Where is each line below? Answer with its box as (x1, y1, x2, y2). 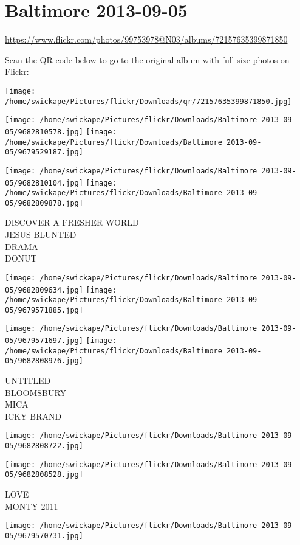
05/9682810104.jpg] (5, 178, 83, 187)
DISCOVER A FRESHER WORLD (5, 216, 139, 229)
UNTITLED (5, 374, 51, 387)
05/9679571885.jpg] (5, 305, 83, 314)
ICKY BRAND (5, 409, 62, 422)
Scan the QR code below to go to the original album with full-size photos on (5, 53, 290, 66)
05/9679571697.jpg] (5, 336, 83, 345)
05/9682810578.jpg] (5, 127, 83, 136)
